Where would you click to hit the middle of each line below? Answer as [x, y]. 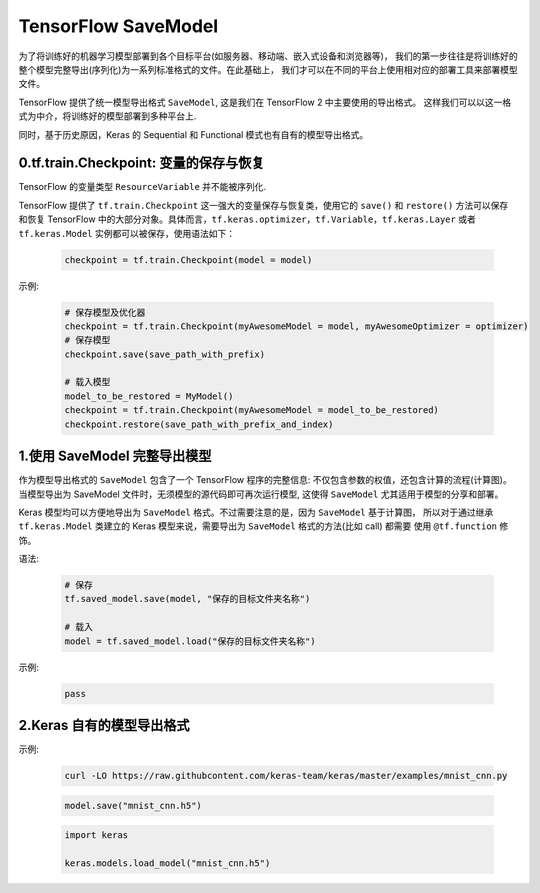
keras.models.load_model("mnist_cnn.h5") [167, 863]
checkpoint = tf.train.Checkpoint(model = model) [188, 259]
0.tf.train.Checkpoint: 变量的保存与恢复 [141, 163]
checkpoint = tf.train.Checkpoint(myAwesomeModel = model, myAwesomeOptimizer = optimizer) [296, 326]
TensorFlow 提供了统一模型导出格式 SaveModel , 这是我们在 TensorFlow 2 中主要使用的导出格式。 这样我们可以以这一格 [265, 102]
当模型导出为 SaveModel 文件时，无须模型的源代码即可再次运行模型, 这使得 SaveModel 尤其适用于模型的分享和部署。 [261, 494]
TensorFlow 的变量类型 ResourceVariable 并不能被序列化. [142, 187]
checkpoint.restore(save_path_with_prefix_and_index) [199, 424]
